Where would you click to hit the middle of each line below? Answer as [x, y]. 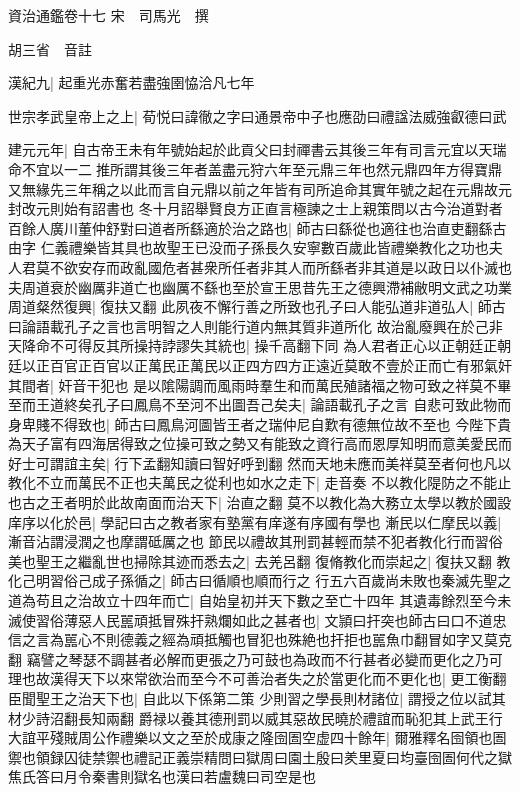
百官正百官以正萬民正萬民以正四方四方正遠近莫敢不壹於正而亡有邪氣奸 [280, 364]
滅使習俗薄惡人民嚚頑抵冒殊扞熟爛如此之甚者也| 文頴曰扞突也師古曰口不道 [250, 619]
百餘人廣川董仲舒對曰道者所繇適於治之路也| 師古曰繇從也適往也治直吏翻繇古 [257, 227]
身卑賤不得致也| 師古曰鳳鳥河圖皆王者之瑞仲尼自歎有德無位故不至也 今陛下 [253, 423]
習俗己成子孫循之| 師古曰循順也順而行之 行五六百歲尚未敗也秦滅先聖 [273, 580]
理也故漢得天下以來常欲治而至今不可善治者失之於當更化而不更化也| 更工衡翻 [257, 678]
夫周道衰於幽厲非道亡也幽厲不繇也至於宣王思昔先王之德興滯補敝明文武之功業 [260, 286]
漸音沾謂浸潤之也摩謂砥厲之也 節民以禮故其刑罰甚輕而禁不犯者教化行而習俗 [255, 541]
